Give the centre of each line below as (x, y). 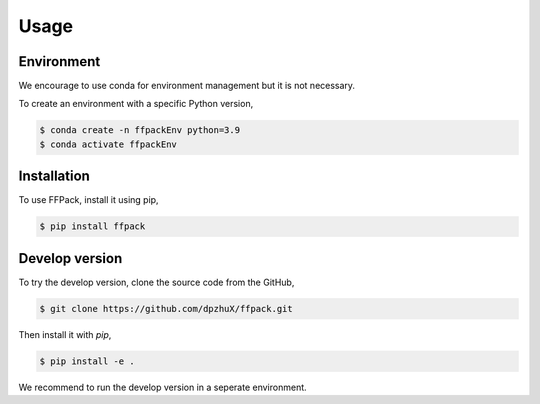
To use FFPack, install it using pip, (88, 200)
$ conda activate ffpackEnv (108, 144)
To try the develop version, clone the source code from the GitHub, (156, 282)
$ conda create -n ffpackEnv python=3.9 (139, 130)
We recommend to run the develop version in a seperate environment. (162, 387)
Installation (54, 176)
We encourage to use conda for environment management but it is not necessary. (186, 86)
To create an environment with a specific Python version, (136, 104)
